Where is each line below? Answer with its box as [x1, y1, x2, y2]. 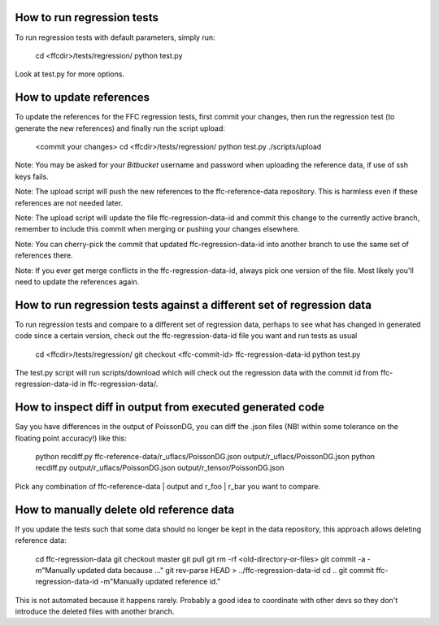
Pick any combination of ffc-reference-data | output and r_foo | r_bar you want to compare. [15, 481, 321, 491]
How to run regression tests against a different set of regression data [15, 297, 372, 312]
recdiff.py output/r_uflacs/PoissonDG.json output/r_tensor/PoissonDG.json [35, 463, 285, 473]
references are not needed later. [15, 197, 124, 207]
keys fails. [15, 171, 49, 181]
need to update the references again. [15, 276, 140, 286]
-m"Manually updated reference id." [100, 577, 221, 587]
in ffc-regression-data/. [80, 379, 159, 389]
